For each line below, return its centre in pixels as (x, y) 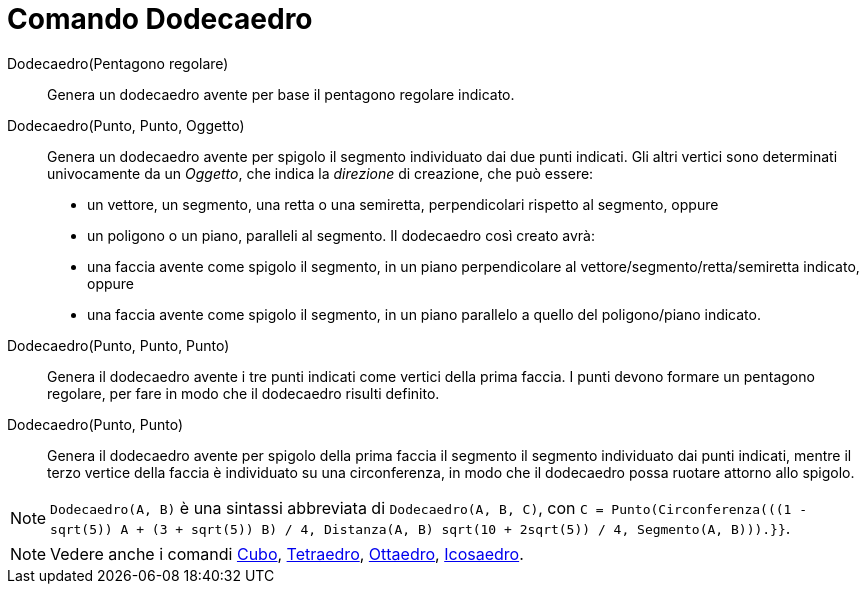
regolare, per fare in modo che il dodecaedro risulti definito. (243, 393)
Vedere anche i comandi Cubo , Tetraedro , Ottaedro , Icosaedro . (287, 553)
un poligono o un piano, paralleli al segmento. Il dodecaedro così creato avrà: (341, 235)
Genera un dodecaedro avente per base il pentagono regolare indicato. (281, 94)
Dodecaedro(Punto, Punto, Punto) (118, 345)
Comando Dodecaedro (160, 19)
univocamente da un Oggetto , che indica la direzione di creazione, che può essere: (320, 173)
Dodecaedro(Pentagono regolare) (118, 63)
